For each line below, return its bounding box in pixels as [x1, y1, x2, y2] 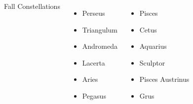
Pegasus [82, 90, 106, 101]
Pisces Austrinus [139, 74, 190, 84]
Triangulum [82, 24, 117, 35]
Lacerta [82, 57, 105, 68]
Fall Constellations [4, 1, 60, 11]
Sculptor [139, 57, 165, 68]
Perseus [82, 8, 105, 18]
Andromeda [82, 41, 117, 51]
